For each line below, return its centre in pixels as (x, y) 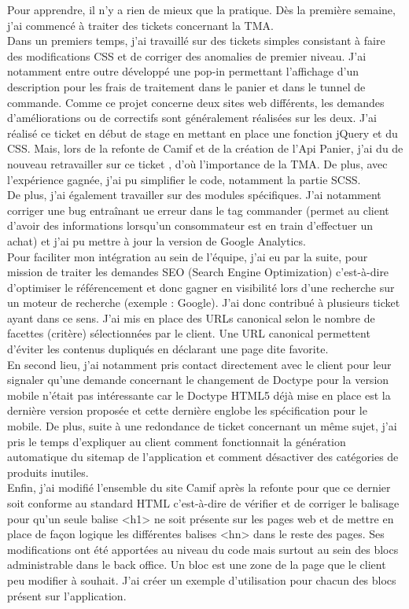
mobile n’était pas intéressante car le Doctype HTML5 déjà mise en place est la (199, 395)
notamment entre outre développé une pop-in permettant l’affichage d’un (183, 71)
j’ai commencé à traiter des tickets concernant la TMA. (140, 25)
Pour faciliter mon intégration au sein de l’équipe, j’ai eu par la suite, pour (188, 256)
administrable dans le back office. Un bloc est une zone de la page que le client (197, 565)
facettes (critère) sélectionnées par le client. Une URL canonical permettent (189, 333)
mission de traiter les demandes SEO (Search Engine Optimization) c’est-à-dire (198, 272)
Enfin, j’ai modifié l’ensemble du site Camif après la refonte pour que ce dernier (199, 487)
